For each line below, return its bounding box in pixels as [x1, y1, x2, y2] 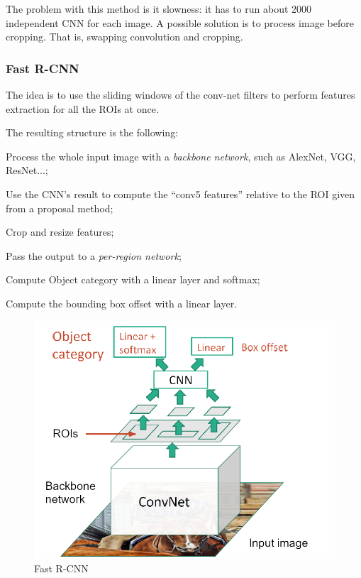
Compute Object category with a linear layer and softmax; [6, 272, 260, 287]
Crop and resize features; [6, 224, 114, 239]
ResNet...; [6, 163, 48, 178]
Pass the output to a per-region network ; [6, 248, 182, 263]
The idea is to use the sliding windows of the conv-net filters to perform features [6, 87, 355, 102]
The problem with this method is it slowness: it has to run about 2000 [6, 1, 312, 16]
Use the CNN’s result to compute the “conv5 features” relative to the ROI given [6, 186, 355, 201]
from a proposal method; [6, 200, 113, 215]
